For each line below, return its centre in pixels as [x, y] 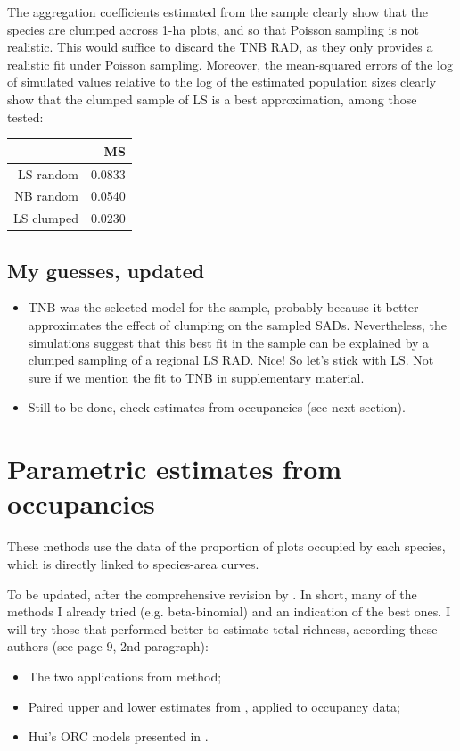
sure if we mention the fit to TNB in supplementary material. [196, 377]
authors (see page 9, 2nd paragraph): [108, 646]
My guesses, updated [106, 270]
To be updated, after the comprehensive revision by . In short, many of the [212, 594]
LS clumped [46, 218]
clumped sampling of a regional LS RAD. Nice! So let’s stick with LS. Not [231, 360]
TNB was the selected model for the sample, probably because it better [223, 307]
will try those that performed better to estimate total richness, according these [222, 628]
